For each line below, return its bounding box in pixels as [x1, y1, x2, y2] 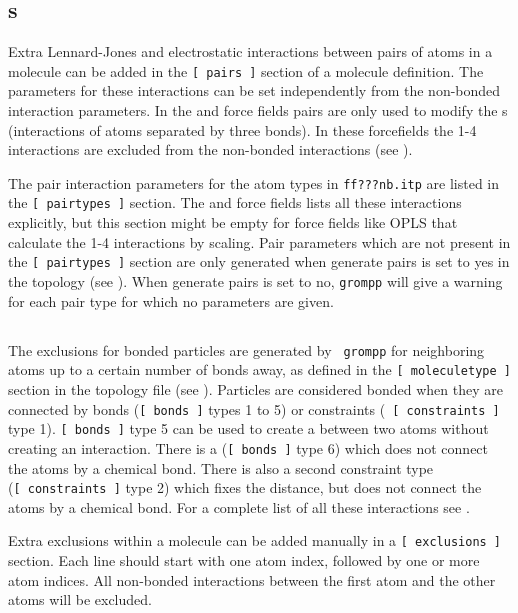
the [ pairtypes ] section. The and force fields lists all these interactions [8, 192, 462, 213]
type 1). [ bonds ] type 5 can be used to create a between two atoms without [8, 418, 489, 439]
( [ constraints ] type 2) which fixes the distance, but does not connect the [8, 477, 482, 498]
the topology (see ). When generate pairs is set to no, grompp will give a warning [8, 270, 503, 291]
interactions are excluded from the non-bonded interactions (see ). [8, 139, 413, 160]
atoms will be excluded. [8, 589, 152, 610]
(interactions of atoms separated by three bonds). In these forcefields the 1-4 [8, 119, 477, 140]
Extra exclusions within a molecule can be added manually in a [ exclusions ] [8, 530, 502, 551]
